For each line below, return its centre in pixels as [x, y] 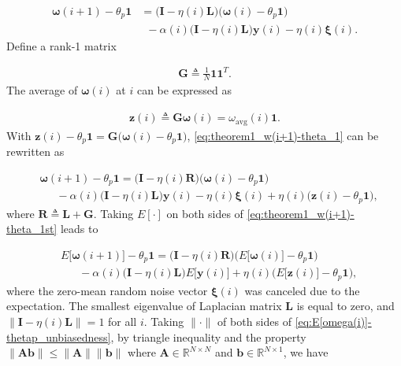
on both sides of [205, 213]
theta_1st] [32, 229]
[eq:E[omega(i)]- [333, 321]
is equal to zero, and [345, 306]
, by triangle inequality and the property [208, 336]
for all [123, 321]
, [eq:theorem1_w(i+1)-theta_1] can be [283, 135]
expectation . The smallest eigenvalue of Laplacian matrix [144, 306]
